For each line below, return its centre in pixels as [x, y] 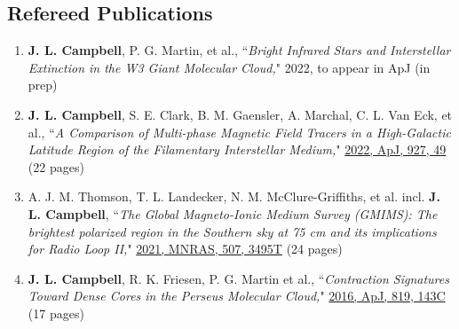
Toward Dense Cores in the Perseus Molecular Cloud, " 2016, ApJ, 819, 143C [237, 296]
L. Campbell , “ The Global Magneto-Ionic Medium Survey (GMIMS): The [233, 213]
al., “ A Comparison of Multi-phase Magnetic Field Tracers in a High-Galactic [239, 132]
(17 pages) [56, 313]
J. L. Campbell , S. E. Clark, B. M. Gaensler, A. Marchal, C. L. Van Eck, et [240, 114]
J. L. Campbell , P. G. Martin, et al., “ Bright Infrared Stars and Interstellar [239, 50]
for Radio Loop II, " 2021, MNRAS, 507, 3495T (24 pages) [185, 249]
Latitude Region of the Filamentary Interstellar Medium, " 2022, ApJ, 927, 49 [237, 149]
